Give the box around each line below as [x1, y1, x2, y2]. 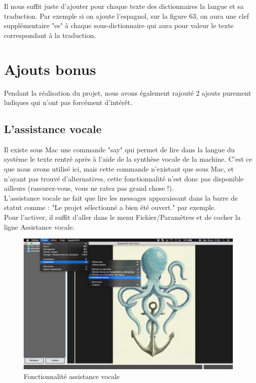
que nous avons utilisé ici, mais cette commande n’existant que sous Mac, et [4, 164, 234, 174]
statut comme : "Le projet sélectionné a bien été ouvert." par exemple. [4, 202, 216, 212]
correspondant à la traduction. [4, 30, 96, 40]
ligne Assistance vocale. [4, 221, 75, 232]
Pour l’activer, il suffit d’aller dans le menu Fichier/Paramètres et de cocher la [4, 212, 241, 222]
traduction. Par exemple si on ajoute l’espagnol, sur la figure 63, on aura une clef [4, 10, 249, 21]
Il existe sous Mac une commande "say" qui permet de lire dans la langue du [4, 144, 235, 154]
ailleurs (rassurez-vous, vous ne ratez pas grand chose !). [4, 183, 174, 193]
